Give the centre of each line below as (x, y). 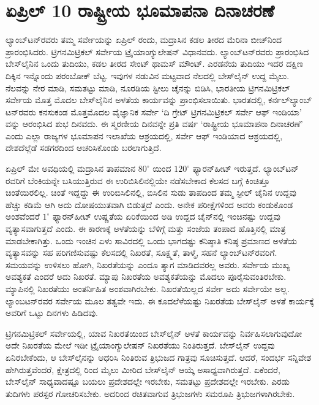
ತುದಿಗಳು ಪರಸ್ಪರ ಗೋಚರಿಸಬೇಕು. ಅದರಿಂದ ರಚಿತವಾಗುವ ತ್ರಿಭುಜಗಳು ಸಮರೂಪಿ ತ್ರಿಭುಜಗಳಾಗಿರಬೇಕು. (150, 393)
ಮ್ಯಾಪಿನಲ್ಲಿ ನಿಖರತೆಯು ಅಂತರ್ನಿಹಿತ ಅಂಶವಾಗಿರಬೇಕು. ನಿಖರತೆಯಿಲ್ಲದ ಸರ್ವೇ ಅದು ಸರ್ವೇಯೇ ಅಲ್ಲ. (148, 288)
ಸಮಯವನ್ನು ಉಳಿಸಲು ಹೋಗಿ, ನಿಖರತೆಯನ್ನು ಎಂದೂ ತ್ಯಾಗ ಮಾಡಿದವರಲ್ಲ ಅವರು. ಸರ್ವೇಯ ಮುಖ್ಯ (148, 264)
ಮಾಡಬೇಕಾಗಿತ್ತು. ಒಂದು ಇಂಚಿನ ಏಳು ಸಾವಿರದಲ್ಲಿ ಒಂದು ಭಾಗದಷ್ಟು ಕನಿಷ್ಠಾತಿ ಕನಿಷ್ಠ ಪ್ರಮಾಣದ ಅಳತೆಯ (151, 240)
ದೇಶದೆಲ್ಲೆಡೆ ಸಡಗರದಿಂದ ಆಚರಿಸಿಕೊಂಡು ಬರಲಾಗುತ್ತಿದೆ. (84, 148)
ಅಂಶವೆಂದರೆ (23, 216)
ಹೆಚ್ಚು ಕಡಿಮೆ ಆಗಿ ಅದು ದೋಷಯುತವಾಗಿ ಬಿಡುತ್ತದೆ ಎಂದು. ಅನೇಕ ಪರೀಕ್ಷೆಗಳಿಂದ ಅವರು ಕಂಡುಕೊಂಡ (149, 204)
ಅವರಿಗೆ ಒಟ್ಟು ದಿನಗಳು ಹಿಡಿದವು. (52, 313)
